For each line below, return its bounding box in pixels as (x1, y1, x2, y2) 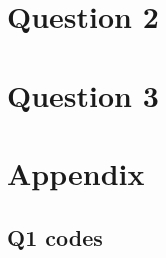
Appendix (7, 152, 145, 193)
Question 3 (7, 74, 159, 115)
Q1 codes (7, 221, 103, 252)
